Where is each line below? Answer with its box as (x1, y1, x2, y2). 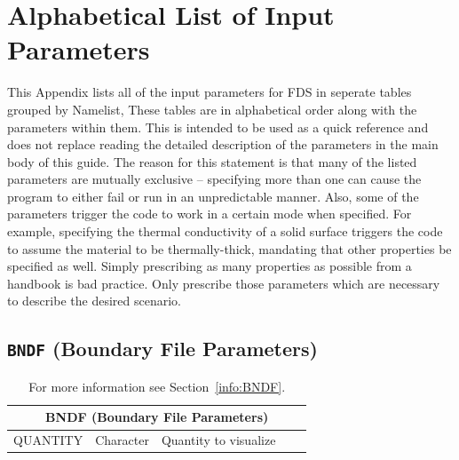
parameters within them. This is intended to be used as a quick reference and (7, 117, 429, 136)
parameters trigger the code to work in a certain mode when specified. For (7, 204, 412, 223)
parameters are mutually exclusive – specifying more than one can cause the (7, 170, 422, 188)
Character (95, 431, 149, 449)
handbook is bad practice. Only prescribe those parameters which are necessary (7, 274, 440, 292)
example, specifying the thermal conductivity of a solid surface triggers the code (7, 222, 443, 241)
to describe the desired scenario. (7, 291, 181, 310)
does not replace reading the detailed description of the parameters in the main (7, 135, 439, 154)
